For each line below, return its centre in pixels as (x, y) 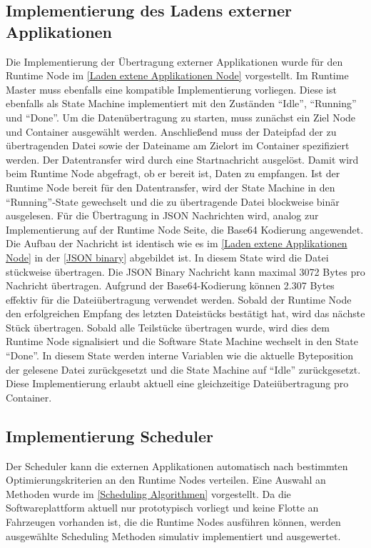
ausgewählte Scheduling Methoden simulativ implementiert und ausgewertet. (173, 535)
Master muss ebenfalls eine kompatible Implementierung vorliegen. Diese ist (171, 89)
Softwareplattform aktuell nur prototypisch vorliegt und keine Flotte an (162, 508)
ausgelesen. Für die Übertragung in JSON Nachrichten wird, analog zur (162, 215)
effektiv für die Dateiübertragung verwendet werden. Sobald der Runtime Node (179, 299)
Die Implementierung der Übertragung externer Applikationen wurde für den (174, 61)
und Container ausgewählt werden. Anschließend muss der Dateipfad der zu (171, 131)
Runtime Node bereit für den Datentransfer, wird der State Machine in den (171, 187)
